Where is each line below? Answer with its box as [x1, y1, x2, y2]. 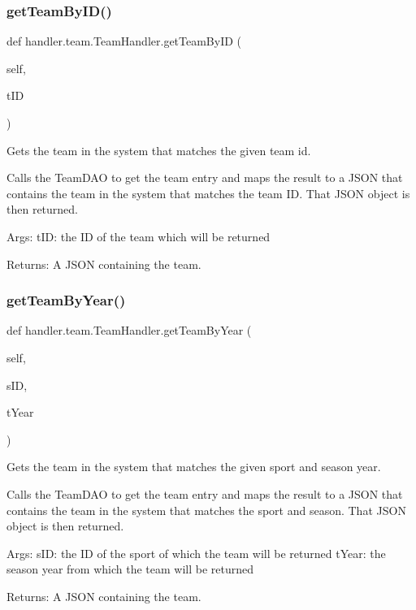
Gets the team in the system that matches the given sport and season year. [6, 458, 381, 475]
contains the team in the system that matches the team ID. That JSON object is [6, 184, 410, 201]
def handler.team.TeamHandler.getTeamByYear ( [6, 322, 252, 339]
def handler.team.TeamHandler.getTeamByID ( [6, 32, 242, 50]
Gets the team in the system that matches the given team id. [6, 141, 311, 158]
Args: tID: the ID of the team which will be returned [6, 227, 271, 244]
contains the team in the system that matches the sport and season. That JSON [6, 501, 406, 518]
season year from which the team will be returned [6, 560, 254, 578]
